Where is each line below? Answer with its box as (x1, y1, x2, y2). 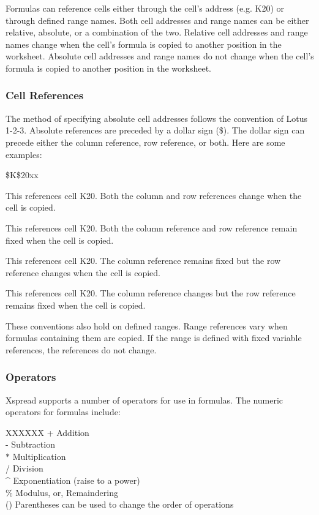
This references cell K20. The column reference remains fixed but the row (6, 254, 281, 267)
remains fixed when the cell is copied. (6, 298, 146, 311)
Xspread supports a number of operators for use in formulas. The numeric (6, 393, 283, 406)
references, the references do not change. (6, 343, 157, 356)
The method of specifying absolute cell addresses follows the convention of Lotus (6, 111, 308, 124)
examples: (6, 148, 42, 160)
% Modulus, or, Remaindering (6, 486, 118, 498)
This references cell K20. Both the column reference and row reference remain (6, 221, 298, 234)
